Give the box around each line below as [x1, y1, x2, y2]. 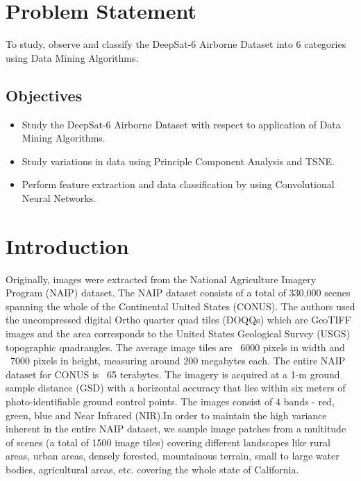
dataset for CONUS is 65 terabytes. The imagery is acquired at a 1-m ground [6, 366, 340, 381]
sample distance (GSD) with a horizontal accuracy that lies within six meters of [6, 380, 346, 395]
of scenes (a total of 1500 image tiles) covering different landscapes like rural [6, 434, 330, 449]
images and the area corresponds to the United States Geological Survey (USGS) [6, 326, 351, 340]
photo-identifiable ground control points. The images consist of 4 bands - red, [6, 394, 335, 408]
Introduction [6, 231, 129, 260]
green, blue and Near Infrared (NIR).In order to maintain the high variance [6, 407, 327, 422]
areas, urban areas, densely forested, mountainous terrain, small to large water [6, 448, 339, 463]
